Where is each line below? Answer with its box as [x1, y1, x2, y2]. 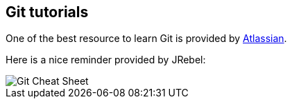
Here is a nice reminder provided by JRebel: [6, 54, 206, 66]
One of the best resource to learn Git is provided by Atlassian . [6, 32, 287, 45]
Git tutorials [6, 3, 89, 21]
